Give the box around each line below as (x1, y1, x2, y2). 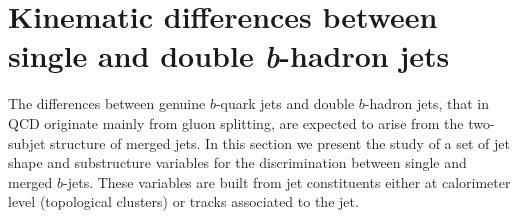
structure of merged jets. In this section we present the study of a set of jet (50, 132, 510, 153)
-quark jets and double (215, 93, 355, 114)
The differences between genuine (8, 93, 206, 114)
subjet (8, 132, 46, 153)
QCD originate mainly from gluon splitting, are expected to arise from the (8, 112, 464, 133)
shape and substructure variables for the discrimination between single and (8, 152, 467, 173)
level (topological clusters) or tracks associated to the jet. (8, 191, 359, 212)
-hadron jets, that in (364, 93, 490, 114)
